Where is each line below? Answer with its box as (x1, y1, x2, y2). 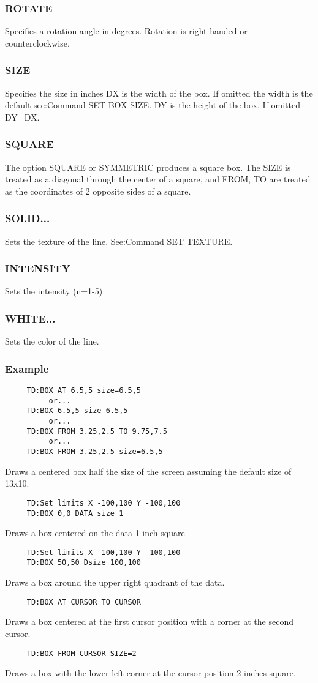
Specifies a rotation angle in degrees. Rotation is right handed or (5, 24, 248, 37)
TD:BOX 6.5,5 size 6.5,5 (26, 406, 128, 416)
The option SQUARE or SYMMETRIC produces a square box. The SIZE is (5, 160, 291, 173)
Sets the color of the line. (5, 335, 99, 348)
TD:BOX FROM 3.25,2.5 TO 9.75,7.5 (26, 427, 167, 436)
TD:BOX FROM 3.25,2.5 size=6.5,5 (26, 447, 163, 456)
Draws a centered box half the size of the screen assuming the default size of (5, 465, 292, 477)
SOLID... (5, 211, 50, 226)
